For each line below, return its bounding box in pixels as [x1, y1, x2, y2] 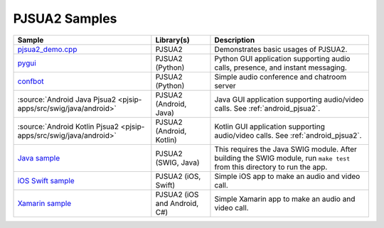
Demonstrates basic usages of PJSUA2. [214, 44, 348, 54]
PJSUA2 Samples [13, 11, 117, 26]
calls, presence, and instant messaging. [214, 63, 348, 72]
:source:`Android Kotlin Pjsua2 [17, 121, 119, 131]
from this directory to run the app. [214, 162, 328, 172]
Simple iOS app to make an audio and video [214, 171, 361, 181]
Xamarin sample [17, 198, 72, 208]
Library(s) [155, 35, 190, 45]
